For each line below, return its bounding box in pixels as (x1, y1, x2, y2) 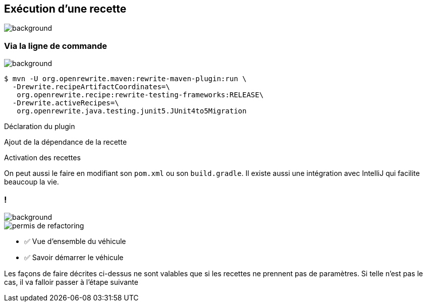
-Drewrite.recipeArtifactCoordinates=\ (12, 83, 170, 91)
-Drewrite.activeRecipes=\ (12, 99, 119, 107)
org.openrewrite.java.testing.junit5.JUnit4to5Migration (17, 107, 247, 115)
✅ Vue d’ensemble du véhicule (24, 236, 126, 246)
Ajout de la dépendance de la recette (4, 138, 127, 147)
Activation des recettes (4, 153, 81, 162)
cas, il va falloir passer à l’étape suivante (4, 277, 138, 286)
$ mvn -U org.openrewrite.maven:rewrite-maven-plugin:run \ (4, 75, 247, 83)
